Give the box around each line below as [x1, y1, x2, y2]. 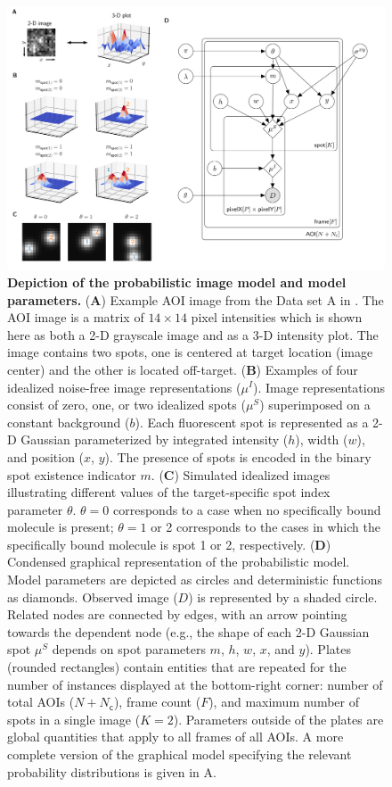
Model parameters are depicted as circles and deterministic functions [7, 570, 382, 589]
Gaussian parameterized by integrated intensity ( [20, 430, 289, 449]
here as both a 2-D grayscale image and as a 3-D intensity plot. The [7, 325, 379, 344]
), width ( [295, 430, 348, 449]
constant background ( [7, 412, 130, 431]
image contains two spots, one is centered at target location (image [7, 343, 373, 361]
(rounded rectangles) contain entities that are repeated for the [7, 658, 347, 676]
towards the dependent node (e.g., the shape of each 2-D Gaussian [7, 622, 370, 641]
